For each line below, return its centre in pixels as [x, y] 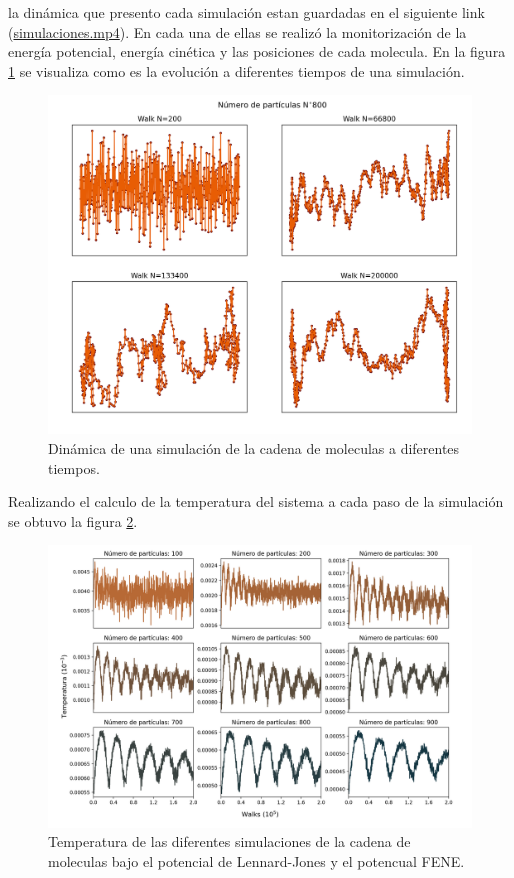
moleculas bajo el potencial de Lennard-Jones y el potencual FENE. [256, 861]
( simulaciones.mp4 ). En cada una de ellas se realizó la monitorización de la [237, 31]
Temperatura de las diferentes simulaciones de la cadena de [229, 841]
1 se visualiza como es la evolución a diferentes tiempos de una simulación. [236, 70]
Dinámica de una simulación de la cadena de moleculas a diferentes [254, 448]
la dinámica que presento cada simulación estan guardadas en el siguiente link [246, 12]
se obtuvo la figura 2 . [73, 520]
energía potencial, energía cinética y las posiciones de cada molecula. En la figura [257, 51]
